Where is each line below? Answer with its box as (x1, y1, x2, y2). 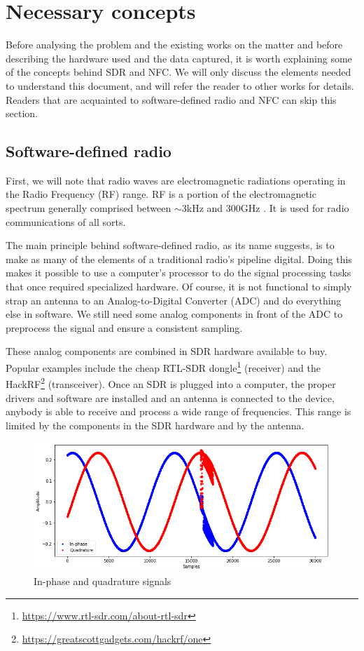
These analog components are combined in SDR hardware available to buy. (6, 344, 328, 358)
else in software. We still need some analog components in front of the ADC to (6, 307, 343, 321)
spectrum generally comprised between (6, 201, 171, 215)
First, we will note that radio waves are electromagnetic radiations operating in (6, 173, 346, 187)
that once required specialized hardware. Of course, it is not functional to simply (6, 279, 352, 294)
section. (6, 106, 38, 121)
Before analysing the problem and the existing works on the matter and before (6, 37, 343, 52)
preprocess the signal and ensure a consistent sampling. (6, 320, 243, 335)
